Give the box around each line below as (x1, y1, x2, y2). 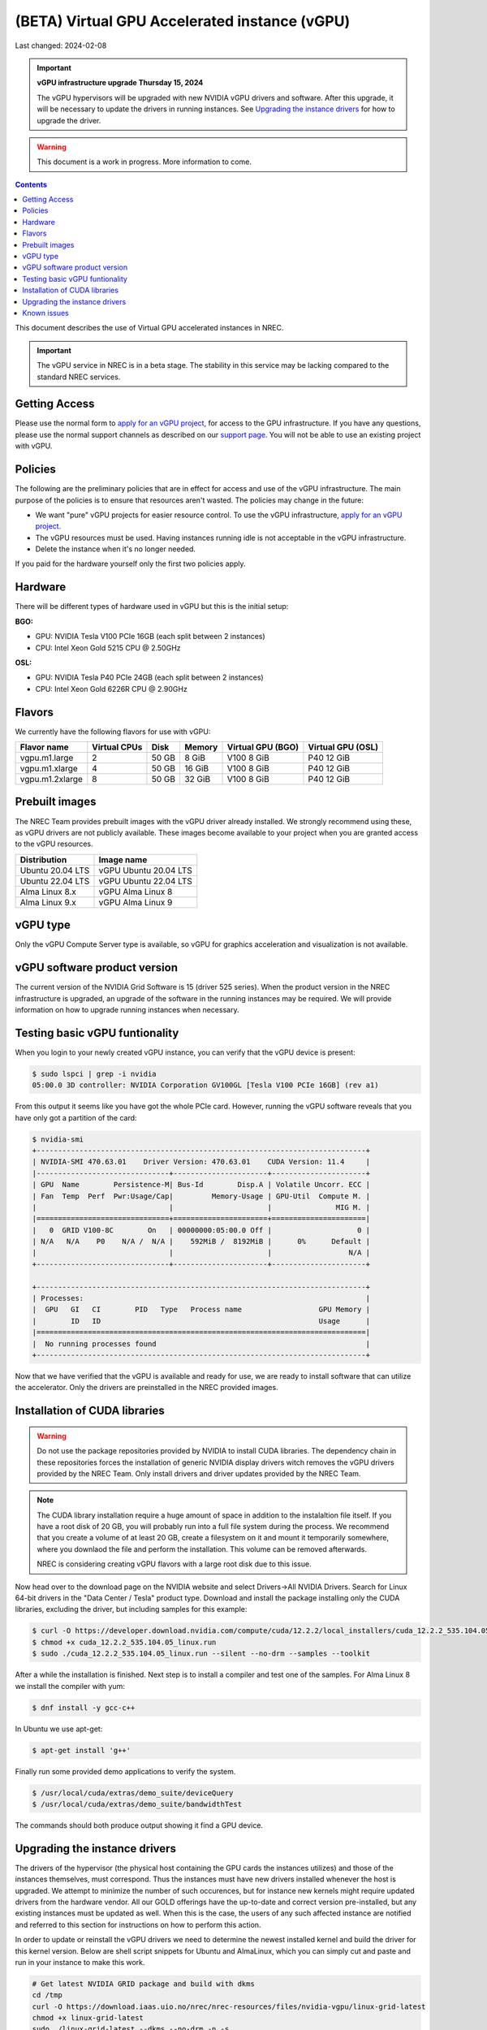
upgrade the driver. (37, 115, 101, 125)
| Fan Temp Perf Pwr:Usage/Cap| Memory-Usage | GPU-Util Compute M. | (32, 1191, 371, 1201)
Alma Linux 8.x (19, 886, 77, 897)
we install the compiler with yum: (15, 1681, 126, 1691)
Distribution (19, 853, 67, 865)
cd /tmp (32, 1990, 62, 2000)
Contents (15, 179, 48, 189)
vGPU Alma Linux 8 (98, 886, 173, 897)
